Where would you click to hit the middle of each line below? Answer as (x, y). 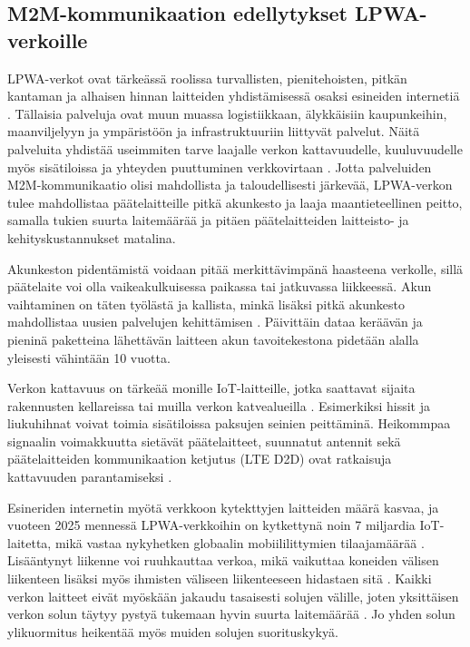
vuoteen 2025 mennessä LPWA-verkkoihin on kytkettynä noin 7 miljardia (211, 525)
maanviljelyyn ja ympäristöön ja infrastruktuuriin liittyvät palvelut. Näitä (214, 131)
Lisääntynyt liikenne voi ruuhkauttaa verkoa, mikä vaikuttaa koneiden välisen (223, 560)
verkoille (48, 39)
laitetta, (29, 542)
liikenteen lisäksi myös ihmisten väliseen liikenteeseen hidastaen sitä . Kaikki (220, 578)
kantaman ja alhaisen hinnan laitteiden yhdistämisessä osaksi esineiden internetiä (234, 96)
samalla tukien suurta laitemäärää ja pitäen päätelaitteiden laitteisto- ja (208, 220)
